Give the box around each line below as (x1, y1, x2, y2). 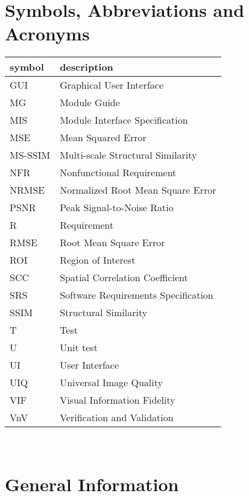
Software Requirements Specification (60, 288, 213, 302)
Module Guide (60, 95, 120, 110)
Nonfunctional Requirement (60, 165, 177, 180)
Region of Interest (60, 253, 136, 267)
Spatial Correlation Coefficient (60, 270, 188, 285)
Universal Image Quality (60, 375, 163, 390)
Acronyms (5, 21, 90, 46)
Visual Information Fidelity (60, 393, 175, 407)
